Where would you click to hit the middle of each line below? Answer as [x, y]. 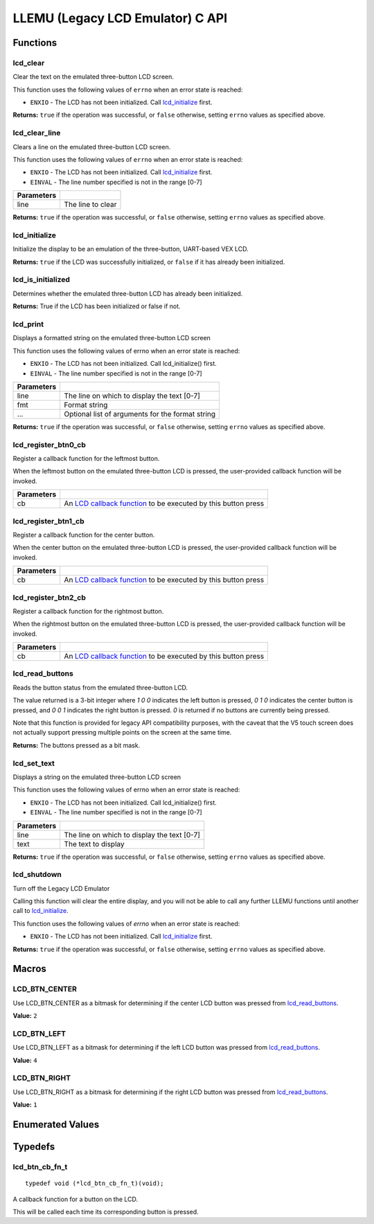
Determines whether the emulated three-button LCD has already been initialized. [128, 293]
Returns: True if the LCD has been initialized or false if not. [97, 306]
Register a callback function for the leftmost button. [86, 459]
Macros [29, 969]
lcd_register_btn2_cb [50, 597]
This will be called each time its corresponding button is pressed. [106, 1212]
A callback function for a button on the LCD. [75, 1199]
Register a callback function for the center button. [84, 535]
